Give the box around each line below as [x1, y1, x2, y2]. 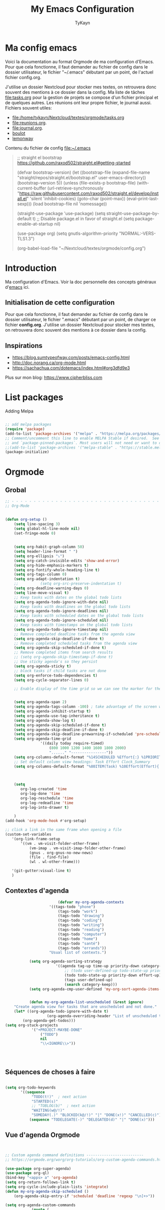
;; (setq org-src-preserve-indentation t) [14, 581, 122, 586]
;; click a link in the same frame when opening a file [5, 828, 122, 832]
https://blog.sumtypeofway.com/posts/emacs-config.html [12, 354, 130, 361]
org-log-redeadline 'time [20, 800, 74, 805]
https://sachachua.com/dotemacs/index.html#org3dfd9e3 [12, 365, 130, 371]
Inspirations [5, 341, 43, 350]
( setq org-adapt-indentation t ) [14, 576, 80, 582]
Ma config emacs [5, 42, 77, 53]
